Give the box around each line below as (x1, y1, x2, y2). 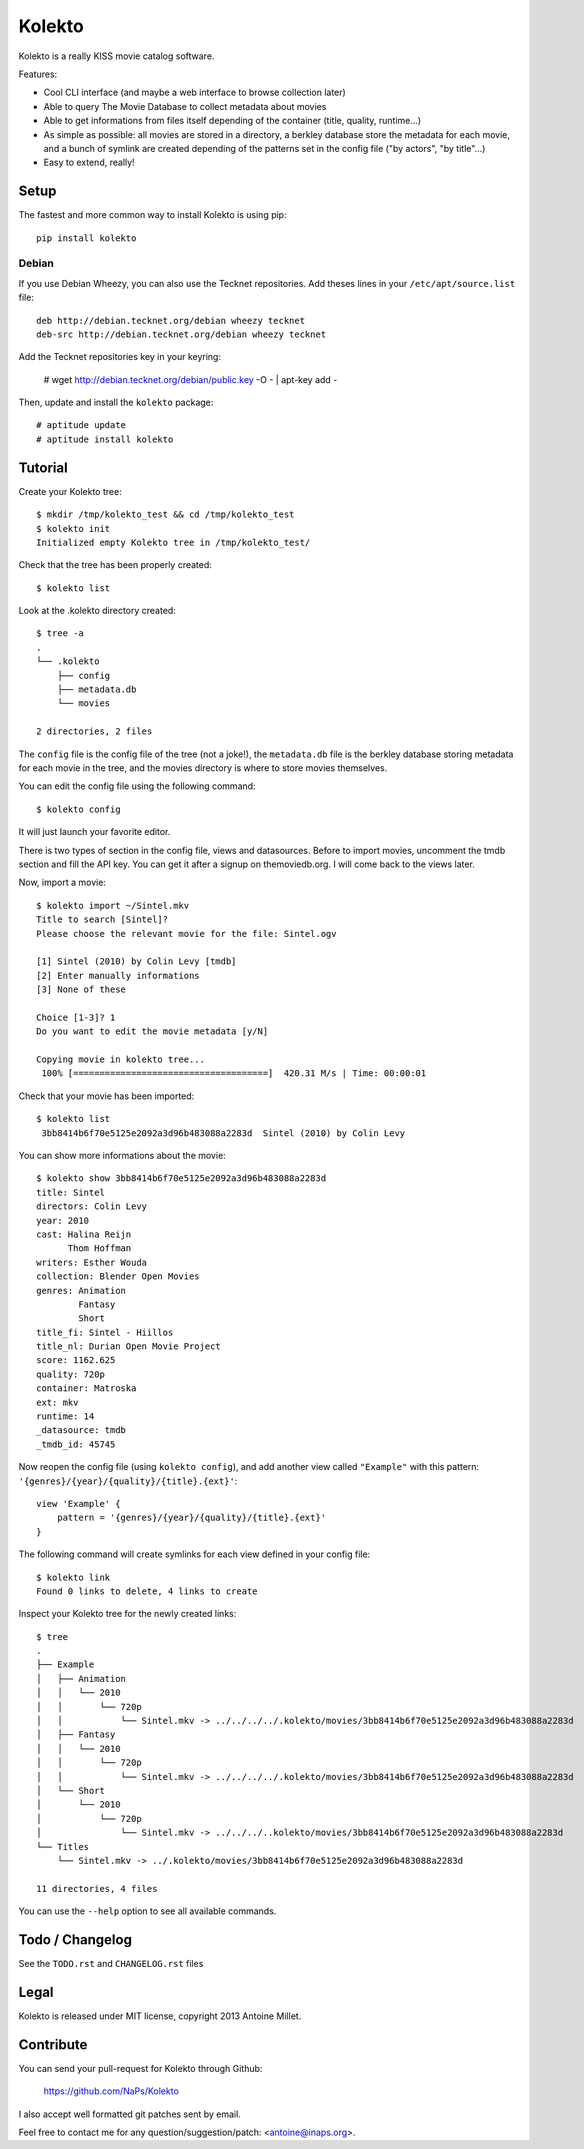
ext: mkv (36, 1396, 79, 1408)
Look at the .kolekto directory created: (18, 605, 177, 617)
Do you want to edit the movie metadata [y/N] (36, 1026, 269, 1037)
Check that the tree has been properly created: (18, 559, 212, 571)
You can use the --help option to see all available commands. (18, 1905, 277, 1917)
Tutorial (18, 459, 69, 476)
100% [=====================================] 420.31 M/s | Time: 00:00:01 (41, 1068, 427, 1079)
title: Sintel (36, 1186, 105, 1198)
